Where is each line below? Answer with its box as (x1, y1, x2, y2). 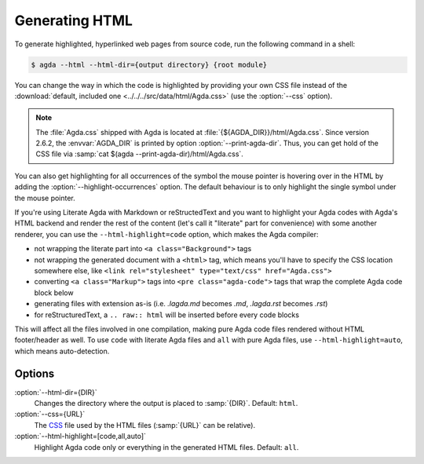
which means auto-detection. (14, 346, 110, 356)
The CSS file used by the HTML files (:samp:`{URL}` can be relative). (34, 420, 255, 429)
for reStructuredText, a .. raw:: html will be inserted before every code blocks (34, 310, 300, 320)
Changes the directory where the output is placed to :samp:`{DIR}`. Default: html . (34, 399, 298, 408)
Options (14, 367, 55, 380)
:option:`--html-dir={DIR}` (14, 387, 97, 396)
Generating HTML (14, 12, 133, 29)
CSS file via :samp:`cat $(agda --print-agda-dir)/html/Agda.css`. (35, 149, 243, 159)
